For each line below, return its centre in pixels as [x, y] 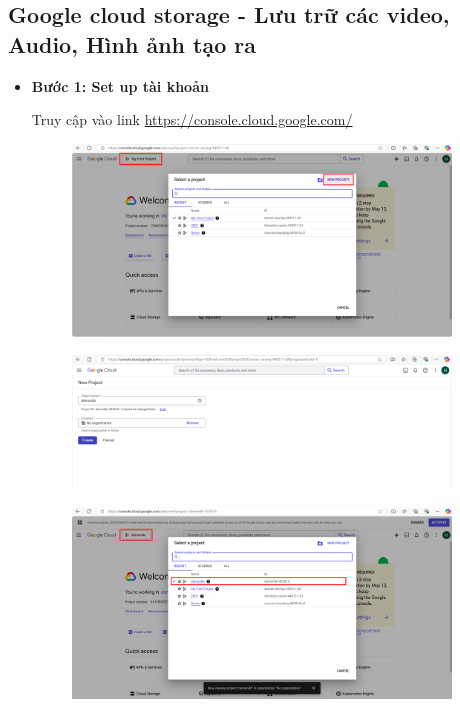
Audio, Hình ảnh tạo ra [132, 43]
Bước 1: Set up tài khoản [120, 85]
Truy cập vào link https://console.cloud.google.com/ [192, 119]
